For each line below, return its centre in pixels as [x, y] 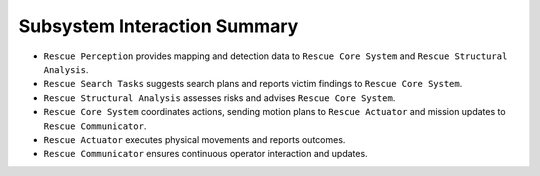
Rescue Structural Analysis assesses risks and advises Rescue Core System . [219, 97]
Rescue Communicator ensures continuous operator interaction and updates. [206, 154]
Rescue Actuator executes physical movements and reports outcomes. [194, 139]
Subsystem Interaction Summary [158, 26]
